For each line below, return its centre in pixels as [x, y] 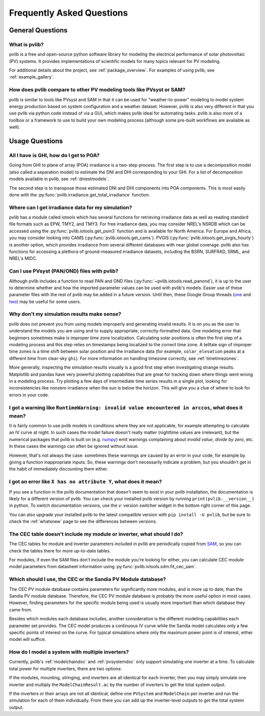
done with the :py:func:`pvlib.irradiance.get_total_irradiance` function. [79, 194]
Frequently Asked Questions [68, 13]
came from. [21, 609]
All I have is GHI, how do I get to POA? [54, 155]
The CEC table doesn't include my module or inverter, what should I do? [96, 534]
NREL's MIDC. [23, 258]
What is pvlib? [26, 44]
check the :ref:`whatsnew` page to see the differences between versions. [83, 522]
